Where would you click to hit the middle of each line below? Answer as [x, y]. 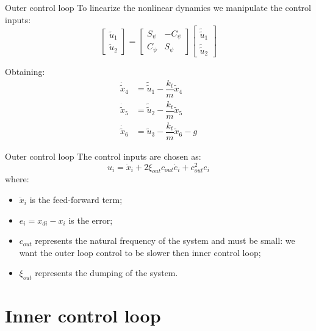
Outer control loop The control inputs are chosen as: [103, 156]
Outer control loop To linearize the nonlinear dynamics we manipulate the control [158, 7]
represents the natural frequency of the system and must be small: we [165, 240]
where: [17, 179]
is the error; [91, 220]
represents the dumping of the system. [106, 273]
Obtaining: [25, 72]
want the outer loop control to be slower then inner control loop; [140, 252]
